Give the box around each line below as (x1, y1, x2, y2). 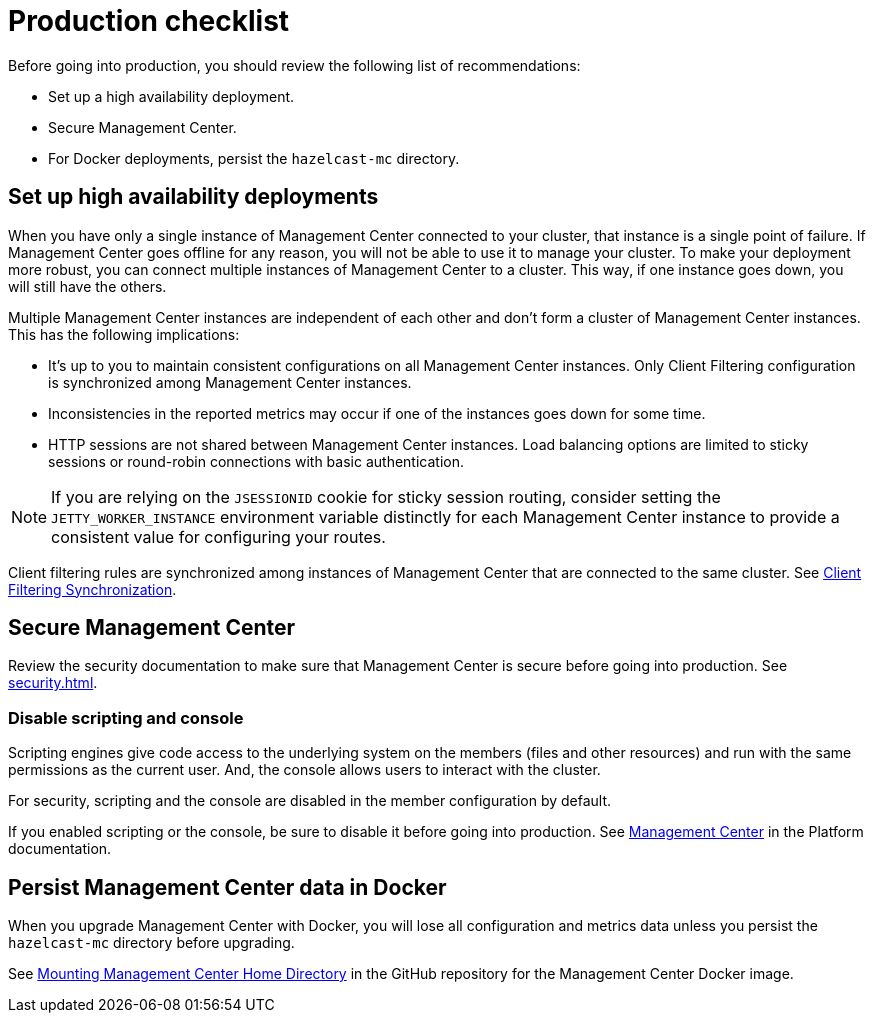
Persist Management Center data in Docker (8, 874, 447, 900)
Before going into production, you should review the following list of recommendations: (8, 56, 581, 74)
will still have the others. (8, 277, 167, 295)
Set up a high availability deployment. (48, 87, 295, 105)
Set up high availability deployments (8, 184, 379, 210)
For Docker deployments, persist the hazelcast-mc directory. (48, 149, 460, 167)
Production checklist (8, 4, 290, 38)
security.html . (8, 674, 98, 692)
